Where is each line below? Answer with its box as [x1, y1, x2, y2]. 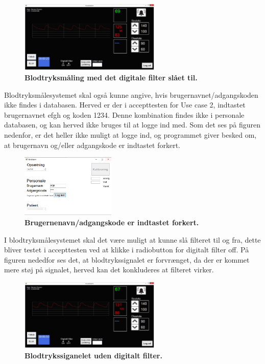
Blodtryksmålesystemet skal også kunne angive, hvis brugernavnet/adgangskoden [4, 89, 258, 100]
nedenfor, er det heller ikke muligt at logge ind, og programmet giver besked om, [4, 129, 257, 140]
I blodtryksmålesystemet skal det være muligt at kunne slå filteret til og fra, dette [4, 234, 261, 245]
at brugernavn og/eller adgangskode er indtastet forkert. [4, 139, 180, 150]
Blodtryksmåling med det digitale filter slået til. [25, 72, 198, 83]
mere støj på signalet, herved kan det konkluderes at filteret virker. [4, 264, 214, 275]
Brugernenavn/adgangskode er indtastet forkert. [25, 217, 199, 227]
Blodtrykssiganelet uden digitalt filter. [25, 350, 162, 360]
